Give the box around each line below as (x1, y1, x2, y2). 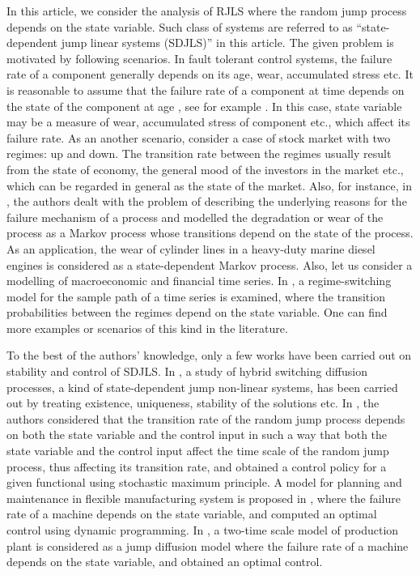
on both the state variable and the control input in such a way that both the (6, 426, 388, 443)
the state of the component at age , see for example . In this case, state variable (6, 97, 402, 114)
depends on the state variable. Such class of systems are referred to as (6, 18, 353, 35)
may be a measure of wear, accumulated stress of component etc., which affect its (6, 113, 410, 130)
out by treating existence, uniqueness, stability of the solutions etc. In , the (6, 394, 380, 411)
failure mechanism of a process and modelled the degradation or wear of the (6, 208, 384, 225)
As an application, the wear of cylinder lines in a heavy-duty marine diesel (6, 240, 375, 257)
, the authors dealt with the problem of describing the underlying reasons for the (6, 193, 407, 210)
